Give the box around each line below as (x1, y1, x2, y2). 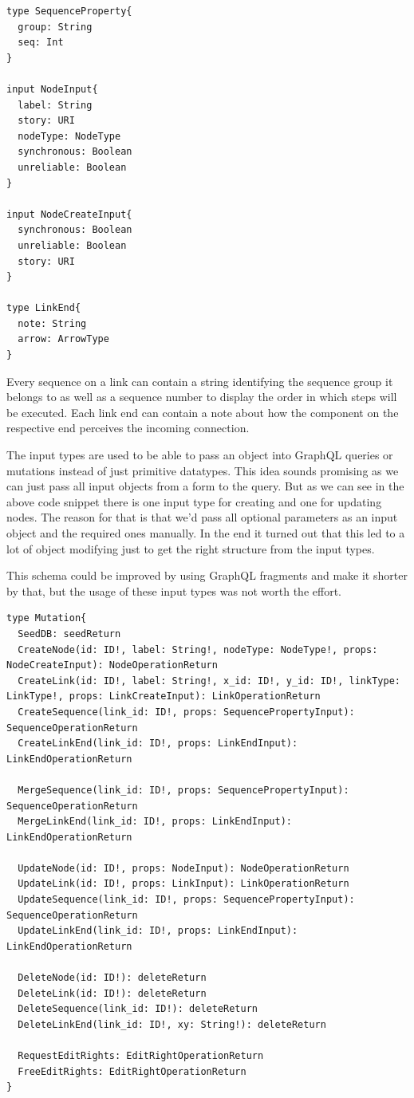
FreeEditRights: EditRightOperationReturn (18, 1065, 246, 1077)
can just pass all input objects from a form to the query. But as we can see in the (6, 478, 404, 494)
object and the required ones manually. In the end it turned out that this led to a (6, 525, 405, 541)
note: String (18, 317, 87, 329)
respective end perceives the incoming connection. (6, 419, 250, 436)
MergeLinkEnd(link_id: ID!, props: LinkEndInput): (18, 816, 292, 828)
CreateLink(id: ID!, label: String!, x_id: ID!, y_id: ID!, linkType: (18, 675, 400, 687)
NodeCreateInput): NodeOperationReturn (6, 659, 218, 671)
